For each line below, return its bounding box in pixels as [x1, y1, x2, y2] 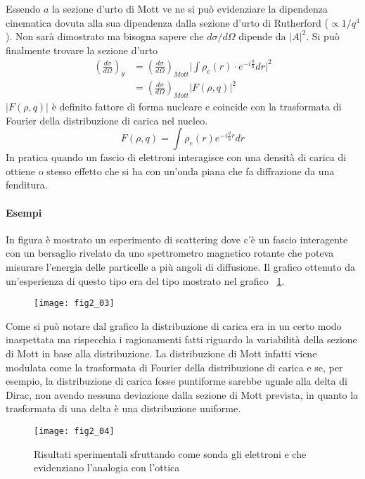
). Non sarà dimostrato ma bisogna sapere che [6, 29, 204, 44]
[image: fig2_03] [34, 298, 115, 309]
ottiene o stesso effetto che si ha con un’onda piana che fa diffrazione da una [6, 163, 335, 178]
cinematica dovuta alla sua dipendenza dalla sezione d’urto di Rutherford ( [6, 15, 329, 30]
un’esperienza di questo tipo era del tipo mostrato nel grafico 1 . [6, 273, 285, 288]
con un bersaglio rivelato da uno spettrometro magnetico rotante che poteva [6, 245, 334, 260]
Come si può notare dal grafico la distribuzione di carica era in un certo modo [6, 318, 342, 333]
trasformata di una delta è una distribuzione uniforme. [6, 401, 241, 416]
